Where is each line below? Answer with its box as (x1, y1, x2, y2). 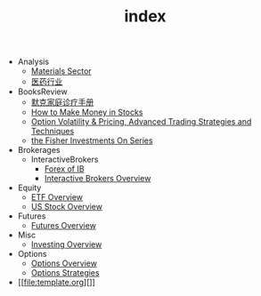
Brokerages (17, 145, 61, 156)
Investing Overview (30, 239, 102, 250)
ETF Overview (30, 192, 83, 203)
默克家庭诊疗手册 (30, 97, 94, 108)
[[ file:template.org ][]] (17, 277, 95, 288)
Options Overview (30, 258, 98, 268)
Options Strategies (30, 268, 100, 278)
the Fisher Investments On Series (30, 135, 153, 146)
